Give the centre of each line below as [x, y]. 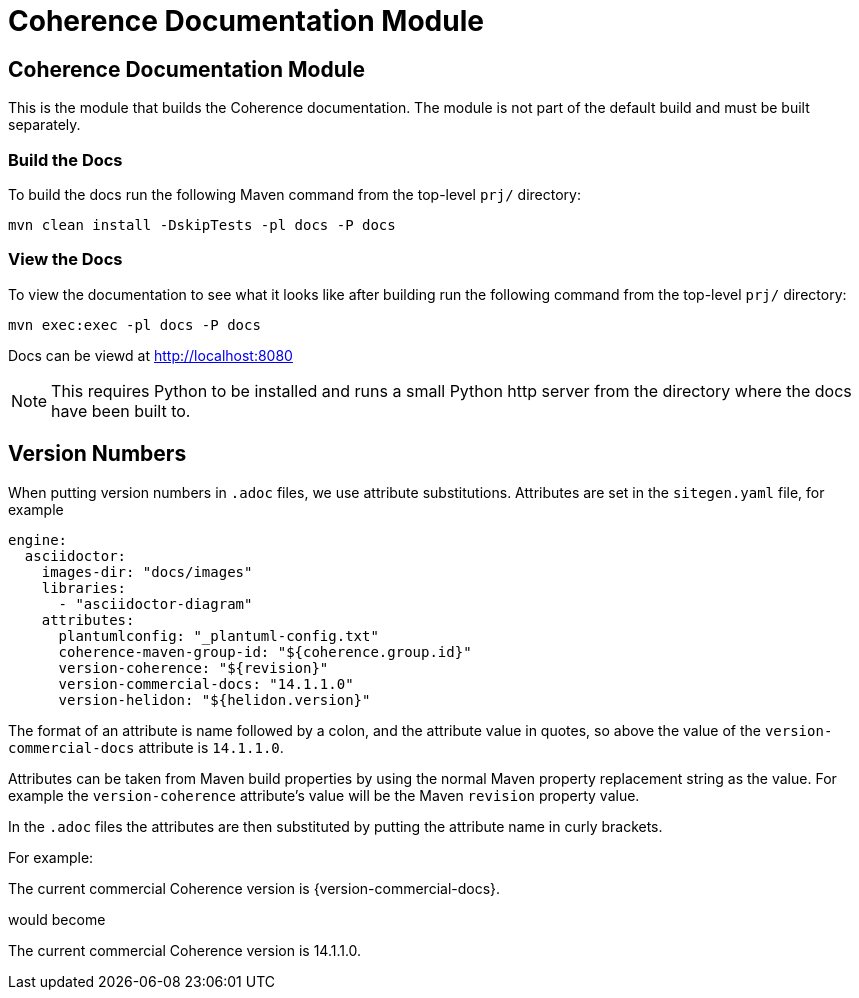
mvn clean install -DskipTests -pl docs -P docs [202, 224]
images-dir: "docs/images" [147, 571]
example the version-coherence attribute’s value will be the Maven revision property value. [324, 795]
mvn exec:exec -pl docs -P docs [134, 324]
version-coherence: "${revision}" [193, 667]
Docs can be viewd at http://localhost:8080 [150, 355]
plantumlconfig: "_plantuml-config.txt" [218, 635]
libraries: [84, 587]
